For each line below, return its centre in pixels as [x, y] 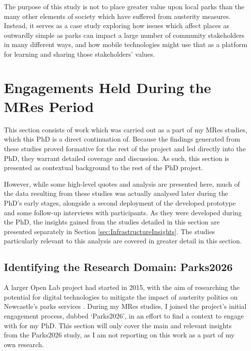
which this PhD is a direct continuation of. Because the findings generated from [122, 139]
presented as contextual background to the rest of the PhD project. [103, 168]
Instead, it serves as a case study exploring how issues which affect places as [117, 25]
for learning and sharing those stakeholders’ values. [80, 54]
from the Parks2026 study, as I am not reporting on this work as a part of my [119, 335]
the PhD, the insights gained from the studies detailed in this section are [112, 222]
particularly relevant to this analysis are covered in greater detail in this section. [123, 241]
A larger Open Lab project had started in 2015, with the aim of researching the [122, 287]
